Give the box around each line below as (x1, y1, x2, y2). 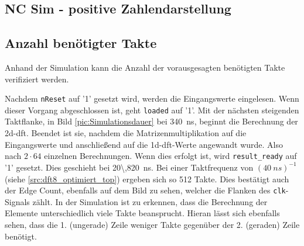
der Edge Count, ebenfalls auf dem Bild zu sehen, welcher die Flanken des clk (5, 184, 286, 196)
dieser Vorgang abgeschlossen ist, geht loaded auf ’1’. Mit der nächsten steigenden (5, 103, 299, 116)
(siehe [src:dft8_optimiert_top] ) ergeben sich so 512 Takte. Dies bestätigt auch (5, 172, 289, 185)
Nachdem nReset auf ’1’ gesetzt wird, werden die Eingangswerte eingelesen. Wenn (5, 92, 299, 105)
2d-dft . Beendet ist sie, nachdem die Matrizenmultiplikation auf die (5, 127, 247, 139)
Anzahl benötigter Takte (5, 34, 157, 52)
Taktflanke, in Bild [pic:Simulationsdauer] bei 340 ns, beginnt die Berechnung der (5, 115, 298, 127)
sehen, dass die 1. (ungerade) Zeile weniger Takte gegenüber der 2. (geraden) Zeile (5, 218, 300, 230)
